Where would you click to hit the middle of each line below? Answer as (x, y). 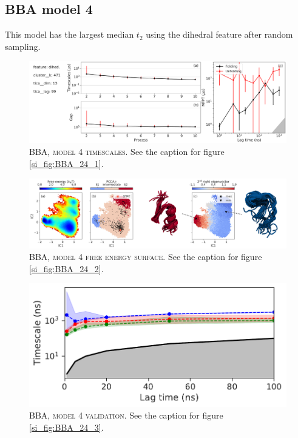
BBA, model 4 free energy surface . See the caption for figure (146, 257)
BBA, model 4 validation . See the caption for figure (126, 415)
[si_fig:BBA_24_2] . (66, 268)
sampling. (23, 46)
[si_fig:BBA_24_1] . (66, 163)
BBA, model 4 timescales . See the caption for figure (127, 152)
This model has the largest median (69, 34)
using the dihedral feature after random (219, 34)
